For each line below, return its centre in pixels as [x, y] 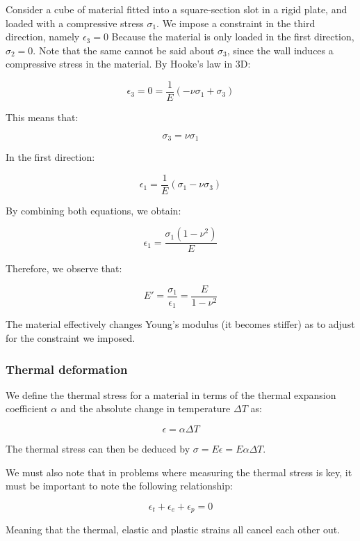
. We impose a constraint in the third [236, 23]
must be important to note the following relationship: [119, 486]
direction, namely [43, 37]
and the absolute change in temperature [145, 408]
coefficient [27, 408]
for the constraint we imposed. [71, 338]
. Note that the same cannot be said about [124, 50]
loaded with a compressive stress [75, 23]
